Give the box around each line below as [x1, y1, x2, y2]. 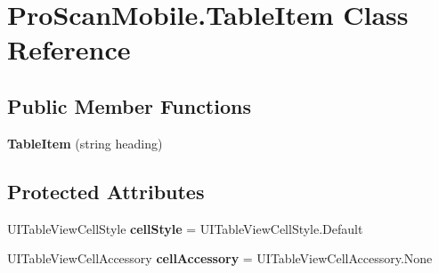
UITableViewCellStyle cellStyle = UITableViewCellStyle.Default [7, 219, 363, 237]
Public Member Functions [7, 92, 251, 119]
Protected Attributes [7, 177, 205, 205]
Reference [7, 31, 131, 68]
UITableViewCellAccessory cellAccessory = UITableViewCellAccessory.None [7, 249, 433, 268]
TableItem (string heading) [7, 133, 163, 152]
